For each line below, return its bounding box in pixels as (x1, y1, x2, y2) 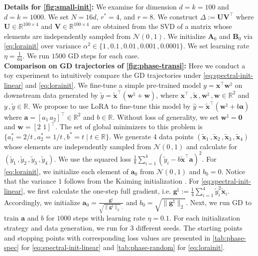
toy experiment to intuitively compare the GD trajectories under (4, 70, 201, 80)
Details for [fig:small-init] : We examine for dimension (4, 1, 177, 11)
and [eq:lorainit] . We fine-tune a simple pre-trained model (25, 79, 201, 90)
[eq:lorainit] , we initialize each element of (4, 166, 129, 176)
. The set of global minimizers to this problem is (55, 121, 203, 132)
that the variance (4, 176, 56, 186)
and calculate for (186, 141, 238, 151)
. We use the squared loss (54, 153, 131, 164)
